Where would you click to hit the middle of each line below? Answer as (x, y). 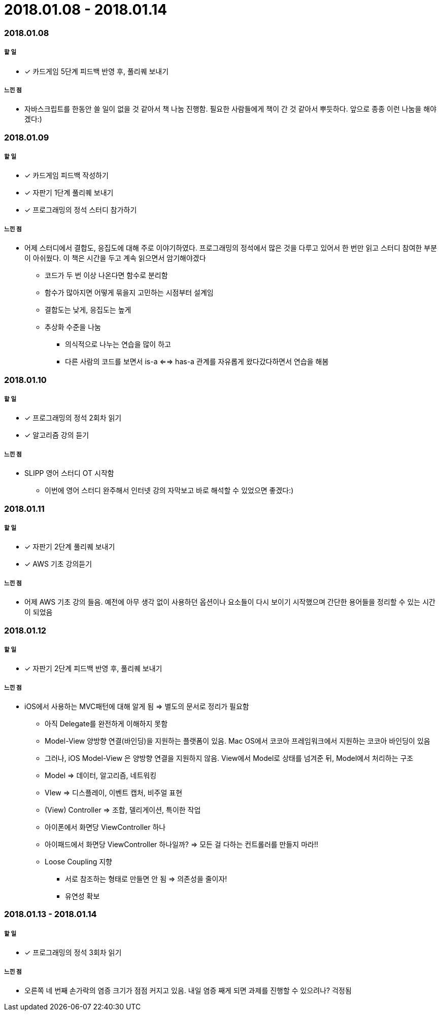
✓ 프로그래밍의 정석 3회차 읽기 (73, 953)
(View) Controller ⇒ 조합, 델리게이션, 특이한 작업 (123, 810)
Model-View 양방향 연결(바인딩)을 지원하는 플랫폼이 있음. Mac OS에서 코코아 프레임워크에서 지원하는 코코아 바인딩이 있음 (238, 741)
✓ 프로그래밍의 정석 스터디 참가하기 (81, 210)
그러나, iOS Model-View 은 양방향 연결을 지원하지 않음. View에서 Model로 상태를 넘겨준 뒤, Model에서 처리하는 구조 (229, 758)
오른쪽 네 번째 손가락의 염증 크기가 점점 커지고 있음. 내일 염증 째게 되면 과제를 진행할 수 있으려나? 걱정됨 (188, 990)
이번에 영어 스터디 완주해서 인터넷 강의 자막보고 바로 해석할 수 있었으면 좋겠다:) (169, 491)
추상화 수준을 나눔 (73, 327)
